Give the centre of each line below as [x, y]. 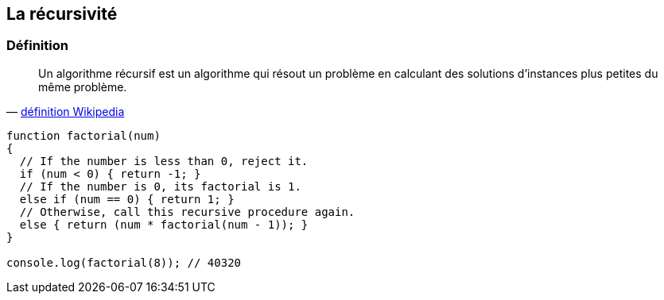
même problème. [83, 87]
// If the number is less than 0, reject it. [164, 161]
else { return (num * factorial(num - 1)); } [164, 224]
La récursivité [62, 14]
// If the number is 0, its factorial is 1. [160, 186]
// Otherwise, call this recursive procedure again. [187, 212]
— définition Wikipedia [66, 111]
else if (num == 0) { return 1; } [127, 199]
